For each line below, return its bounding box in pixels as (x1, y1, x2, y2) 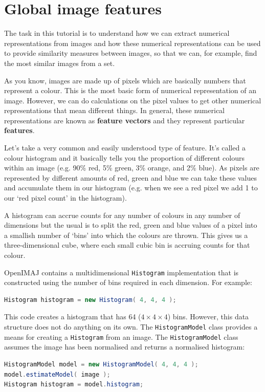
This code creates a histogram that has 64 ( (4, 311, 141, 322)
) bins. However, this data (167, 311, 249, 322)
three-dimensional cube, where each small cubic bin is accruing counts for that (4, 239, 250, 250)
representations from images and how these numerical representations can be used (4, 37, 261, 48)
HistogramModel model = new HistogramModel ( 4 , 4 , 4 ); (4, 360, 198, 368)
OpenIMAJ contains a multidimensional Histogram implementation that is (4, 267, 239, 277)
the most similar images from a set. (4, 57, 115, 68)
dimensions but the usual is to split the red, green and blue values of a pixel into (4, 220, 257, 230)
